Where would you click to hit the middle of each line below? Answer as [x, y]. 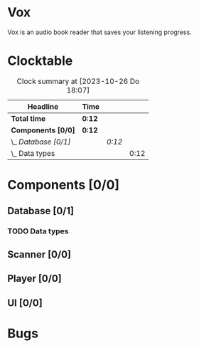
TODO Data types [38, 231]
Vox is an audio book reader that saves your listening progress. [99, 32]
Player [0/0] [34, 279]
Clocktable [40, 61]
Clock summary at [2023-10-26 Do [78, 81]
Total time [28, 118]
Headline [43, 106]
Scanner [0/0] [39, 254]
